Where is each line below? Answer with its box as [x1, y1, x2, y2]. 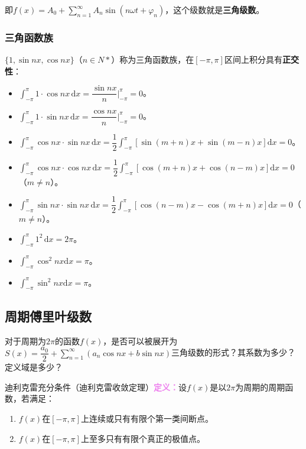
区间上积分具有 [224, 53, 282, 66]
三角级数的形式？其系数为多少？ [171, 346, 296, 358]
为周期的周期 [235, 380, 285, 393]
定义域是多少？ [5, 361, 63, 373]
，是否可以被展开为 [103, 334, 178, 347]
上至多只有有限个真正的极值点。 [80, 432, 205, 444]
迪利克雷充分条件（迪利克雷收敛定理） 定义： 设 [5, 380, 187, 393]
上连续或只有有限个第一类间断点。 [80, 412, 213, 424]
